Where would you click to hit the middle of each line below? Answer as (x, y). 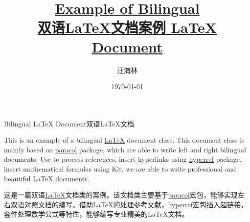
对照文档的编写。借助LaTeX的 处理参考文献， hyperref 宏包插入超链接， (136, 204)
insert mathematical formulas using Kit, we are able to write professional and (120, 169)
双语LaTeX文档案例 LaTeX (127, 27)
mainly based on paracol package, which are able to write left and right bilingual (125, 149)
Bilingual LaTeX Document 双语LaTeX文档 (69, 123)
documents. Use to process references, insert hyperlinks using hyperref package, (123, 159)
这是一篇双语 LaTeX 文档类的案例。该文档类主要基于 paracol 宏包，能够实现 (121, 195)
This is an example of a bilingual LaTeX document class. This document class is (124, 140)
